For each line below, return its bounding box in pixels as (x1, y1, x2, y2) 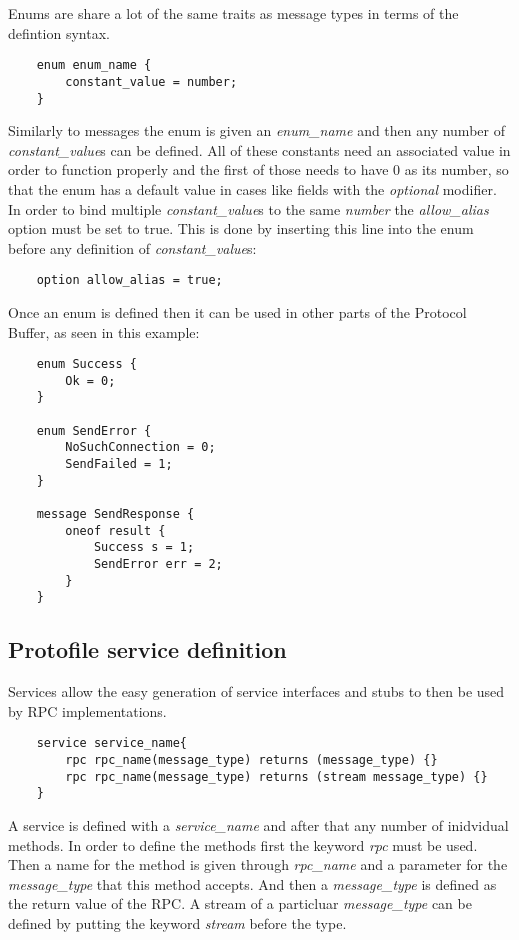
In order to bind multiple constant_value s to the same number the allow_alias (8, 198, 489, 219)
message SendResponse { (36, 507, 195, 522)
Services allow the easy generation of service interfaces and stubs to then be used (8, 681, 505, 702)
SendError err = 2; (93, 557, 223, 572)
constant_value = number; (65, 74, 238, 89)
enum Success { (36, 357, 137, 372)
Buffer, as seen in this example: (8, 321, 200, 342)
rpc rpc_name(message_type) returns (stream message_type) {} (65, 769, 488, 784)
